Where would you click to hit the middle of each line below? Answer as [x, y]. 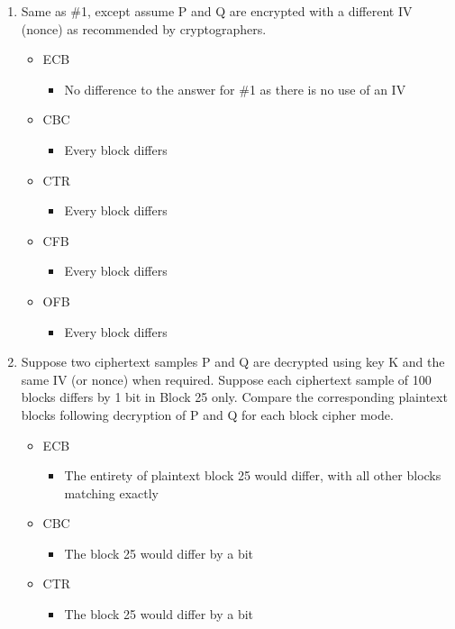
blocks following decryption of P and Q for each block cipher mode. [207, 414]
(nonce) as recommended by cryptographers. [144, 28]
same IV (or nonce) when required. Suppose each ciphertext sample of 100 [226, 379]
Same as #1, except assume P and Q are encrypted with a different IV [217, 11]
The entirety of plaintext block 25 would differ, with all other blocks [253, 475]
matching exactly [111, 492]
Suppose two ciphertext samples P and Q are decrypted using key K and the [233, 362]
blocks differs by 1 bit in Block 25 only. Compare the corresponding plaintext [234, 397]
